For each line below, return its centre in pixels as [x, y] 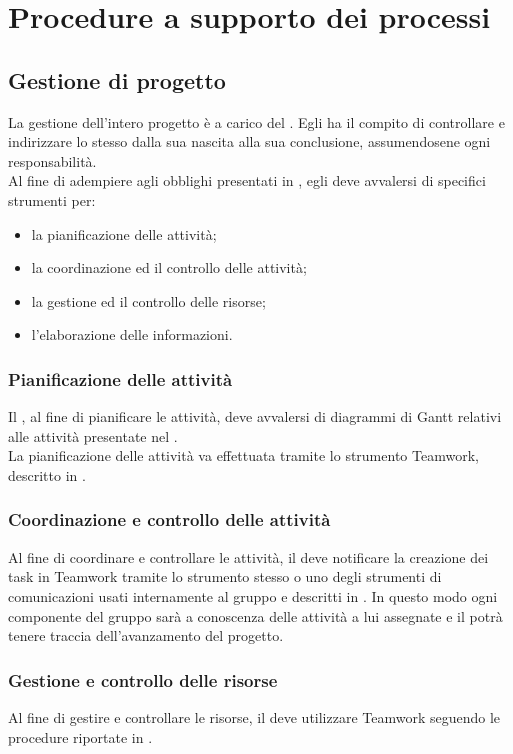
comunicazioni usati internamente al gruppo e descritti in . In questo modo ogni [253, 595]
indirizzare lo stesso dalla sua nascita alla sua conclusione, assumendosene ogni [249, 141]
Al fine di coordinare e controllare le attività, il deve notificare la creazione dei [248, 556]
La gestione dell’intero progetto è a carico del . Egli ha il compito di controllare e [256, 121]
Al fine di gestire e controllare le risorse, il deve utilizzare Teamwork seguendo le [254, 716]
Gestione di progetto [117, 79]
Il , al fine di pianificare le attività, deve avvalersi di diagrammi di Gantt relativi [255, 416]
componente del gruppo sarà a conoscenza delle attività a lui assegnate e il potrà [255, 615]
